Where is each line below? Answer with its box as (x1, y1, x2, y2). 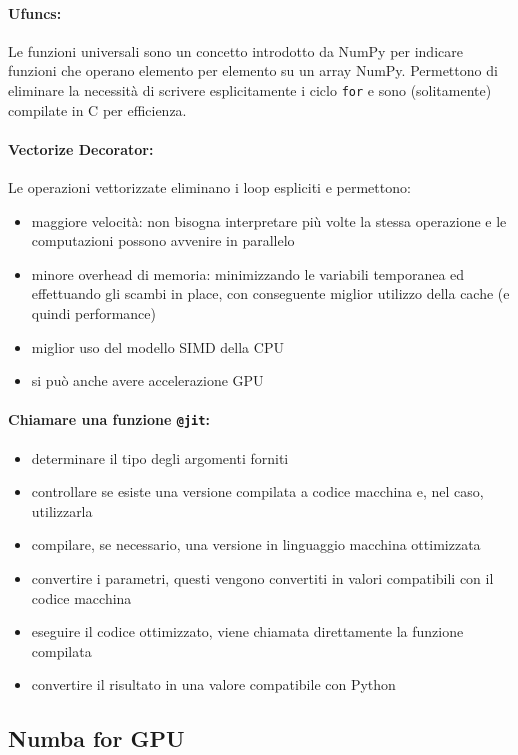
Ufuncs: (8, 2, 62, 23)
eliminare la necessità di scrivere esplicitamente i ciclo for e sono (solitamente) (8, 79, 492, 100)
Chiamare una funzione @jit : (8, 409, 210, 430)
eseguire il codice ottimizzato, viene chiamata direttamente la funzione (31, 621, 464, 642)
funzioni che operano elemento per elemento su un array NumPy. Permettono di (8, 60, 498, 81)
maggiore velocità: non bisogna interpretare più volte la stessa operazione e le (31, 210, 507, 231)
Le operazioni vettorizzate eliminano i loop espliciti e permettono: (8, 177, 411, 198)
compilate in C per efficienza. (8, 99, 187, 120)
